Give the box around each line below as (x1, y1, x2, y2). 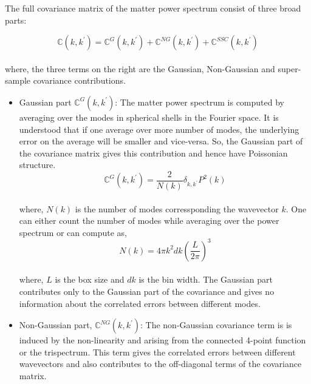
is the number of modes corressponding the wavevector (75, 202, 279, 215)
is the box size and (55, 273, 125, 286)
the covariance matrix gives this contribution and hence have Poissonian (19, 146, 288, 159)
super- (278, 62, 301, 75)
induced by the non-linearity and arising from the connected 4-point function (19, 334, 306, 346)
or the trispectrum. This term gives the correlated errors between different (19, 345, 296, 358)
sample (5, 74, 31, 87)
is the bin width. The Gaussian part (138, 273, 273, 286)
